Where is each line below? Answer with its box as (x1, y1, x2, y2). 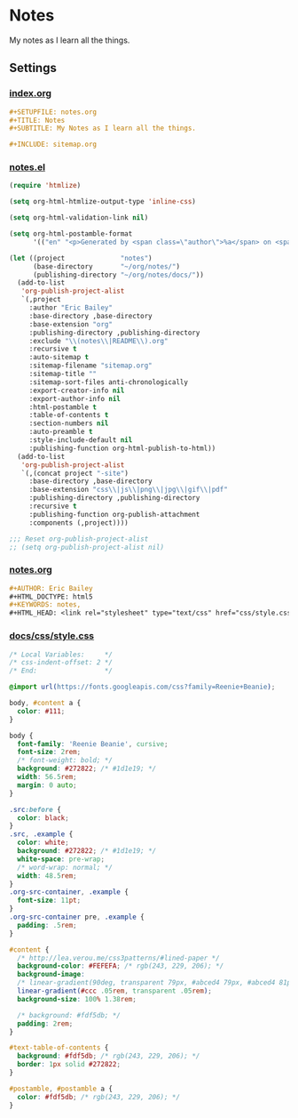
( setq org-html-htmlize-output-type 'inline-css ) (9, 197, 197, 206)
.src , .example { (9, 830, 74, 839)
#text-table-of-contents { (9, 1043, 109, 1052)
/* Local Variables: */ (9, 650, 114, 659)
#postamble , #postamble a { (9, 1084, 114, 1093)
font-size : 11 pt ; (17, 896, 82, 905)
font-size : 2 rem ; (17, 748, 82, 757)
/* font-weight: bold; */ (17, 756, 114, 765)
